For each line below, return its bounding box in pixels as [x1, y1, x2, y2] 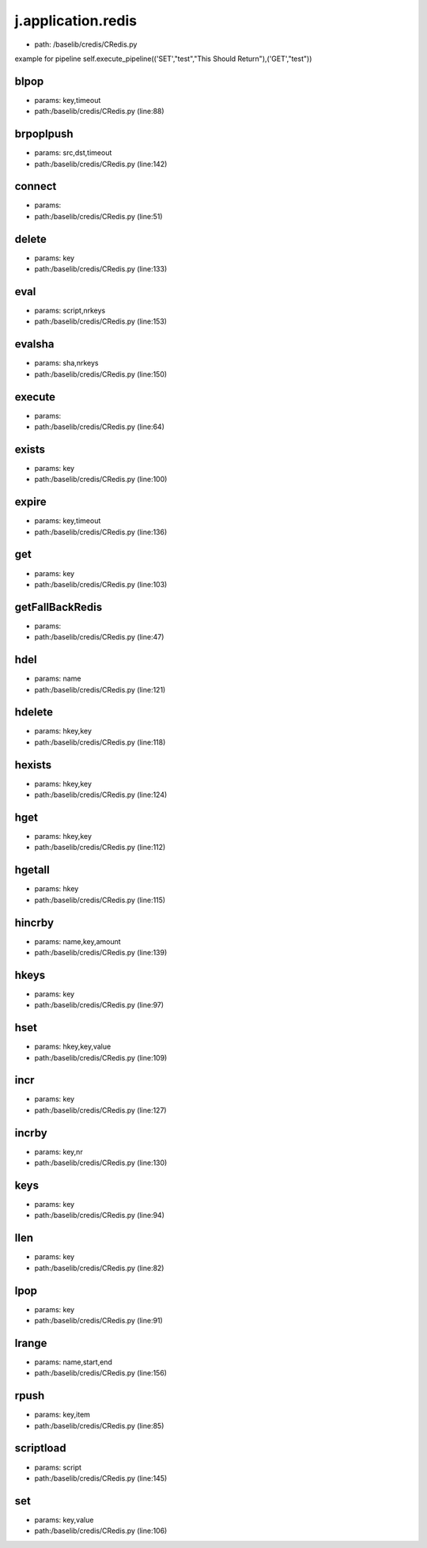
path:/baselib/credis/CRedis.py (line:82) [34, 1263, 164, 1273]
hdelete [14, 705, 54, 719]
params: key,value [34, 1515, 94, 1524]
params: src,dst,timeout [34, 148, 112, 157]
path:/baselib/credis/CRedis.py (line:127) [34, 1105, 167, 1115]
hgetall [14, 863, 51, 877]
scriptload [14, 1441, 66, 1455]
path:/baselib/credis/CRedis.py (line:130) [34, 1158, 168, 1167]
